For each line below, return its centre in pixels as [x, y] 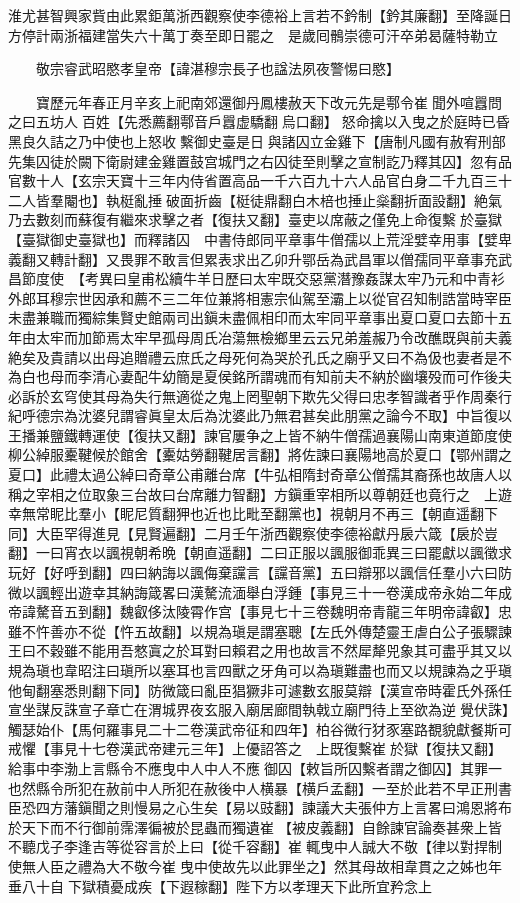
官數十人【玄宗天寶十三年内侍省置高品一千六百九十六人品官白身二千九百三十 [260, 180]
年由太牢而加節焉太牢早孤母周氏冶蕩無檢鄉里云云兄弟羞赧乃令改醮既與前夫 [253, 336]
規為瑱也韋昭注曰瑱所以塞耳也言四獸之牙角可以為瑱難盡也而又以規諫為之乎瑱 [260, 670]
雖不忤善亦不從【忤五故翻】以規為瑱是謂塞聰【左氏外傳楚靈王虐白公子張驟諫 [260, 630]
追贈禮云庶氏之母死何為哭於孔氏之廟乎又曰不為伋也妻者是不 [315, 356]
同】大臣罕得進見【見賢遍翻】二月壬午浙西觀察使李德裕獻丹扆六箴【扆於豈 [253, 532]
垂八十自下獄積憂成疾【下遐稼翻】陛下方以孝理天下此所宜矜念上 [220, 885]
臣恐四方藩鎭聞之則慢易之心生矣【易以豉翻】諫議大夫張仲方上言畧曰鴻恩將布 [260, 807]
